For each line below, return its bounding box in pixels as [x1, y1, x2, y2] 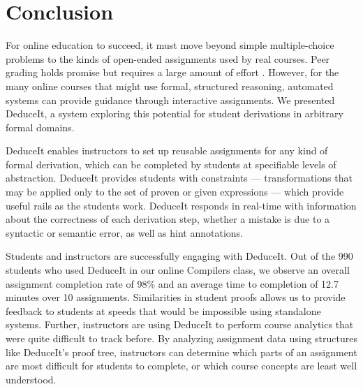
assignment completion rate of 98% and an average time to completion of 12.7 [6, 276, 339, 291]
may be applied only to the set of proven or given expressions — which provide [6, 184, 344, 199]
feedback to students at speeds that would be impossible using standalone [6, 303, 321, 318]
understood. [6, 372, 57, 386]
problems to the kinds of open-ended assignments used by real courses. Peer [6, 51, 330, 66]
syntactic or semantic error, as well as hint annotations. [6, 225, 244, 240]
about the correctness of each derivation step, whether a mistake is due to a [6, 212, 330, 226]
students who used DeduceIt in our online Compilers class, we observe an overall [6, 263, 350, 277]
